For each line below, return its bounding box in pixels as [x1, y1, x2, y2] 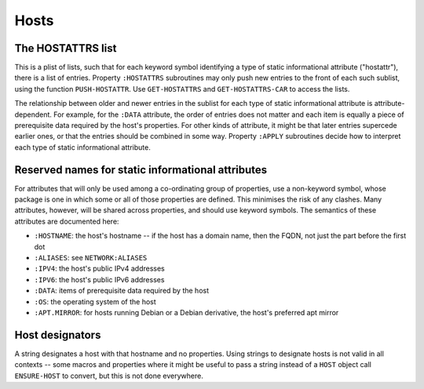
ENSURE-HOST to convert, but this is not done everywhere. [14, 371, 204, 380]
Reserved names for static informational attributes [14, 163, 268, 176]
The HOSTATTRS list [14, 42, 117, 55]
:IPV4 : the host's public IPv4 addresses [34, 264, 165, 274]
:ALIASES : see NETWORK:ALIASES [34, 253, 148, 263]
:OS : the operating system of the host [34, 296, 156, 306]
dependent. [14, 110, 53, 119]
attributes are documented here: [14, 216, 119, 226]
